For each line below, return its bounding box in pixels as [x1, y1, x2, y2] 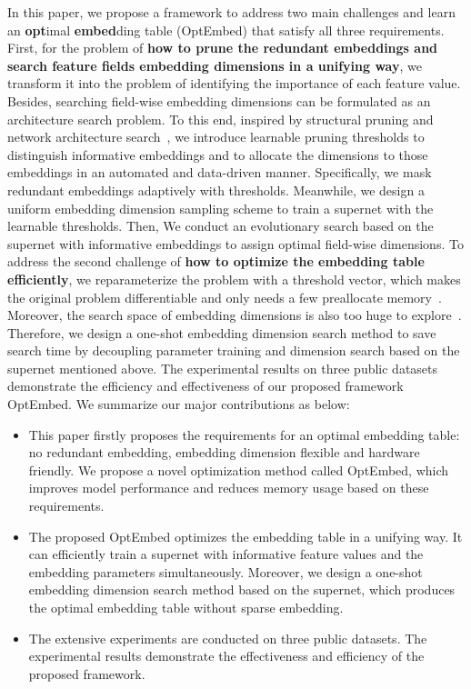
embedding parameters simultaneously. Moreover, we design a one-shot [28, 562, 423, 581]
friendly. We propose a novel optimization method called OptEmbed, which [28, 460, 449, 479]
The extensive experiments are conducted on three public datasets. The [28, 628, 427, 647]
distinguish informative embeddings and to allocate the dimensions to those [7, 145, 428, 164]
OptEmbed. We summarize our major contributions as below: [7, 394, 350, 414]
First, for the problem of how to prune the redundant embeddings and [7, 38, 438, 57]
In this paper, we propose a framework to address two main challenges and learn [7, 3, 456, 21]
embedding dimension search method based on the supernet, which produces [28, 580, 456, 599]
